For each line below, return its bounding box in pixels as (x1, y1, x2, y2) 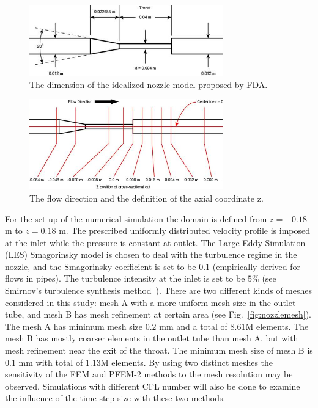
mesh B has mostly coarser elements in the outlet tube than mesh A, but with (5, 332, 298, 344)
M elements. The (245, 319, 309, 332)
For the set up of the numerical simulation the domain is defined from (5, 212, 267, 225)
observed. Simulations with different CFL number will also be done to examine (5, 379, 300, 392)
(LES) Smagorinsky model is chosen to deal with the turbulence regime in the (5, 248, 297, 261)
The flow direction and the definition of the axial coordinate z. (29, 191, 264, 204)
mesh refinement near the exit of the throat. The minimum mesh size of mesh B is (5, 344, 313, 357)
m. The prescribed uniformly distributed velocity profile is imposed (59, 224, 310, 237)
